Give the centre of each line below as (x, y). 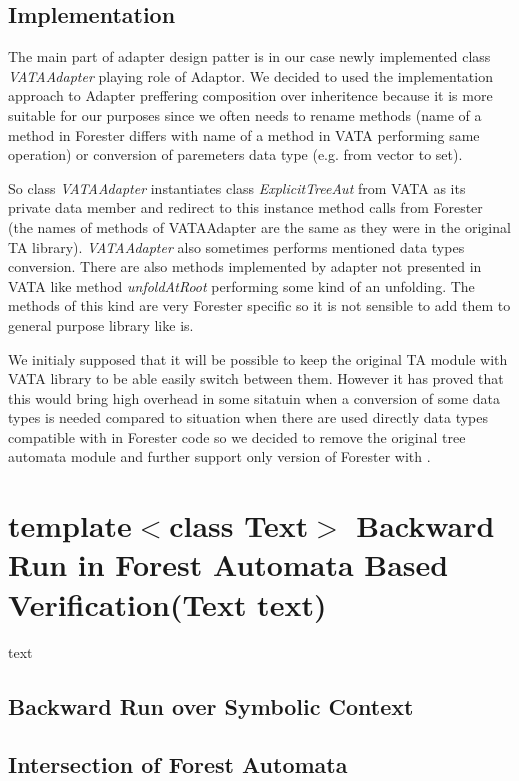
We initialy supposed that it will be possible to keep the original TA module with (258, 358)
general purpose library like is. (101, 324)
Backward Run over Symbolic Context (211, 705)
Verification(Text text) (167, 603)
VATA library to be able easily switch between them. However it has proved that (256, 378)
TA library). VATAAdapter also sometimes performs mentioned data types (236, 246)
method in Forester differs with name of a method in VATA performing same (244, 134)
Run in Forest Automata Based (228, 564)
